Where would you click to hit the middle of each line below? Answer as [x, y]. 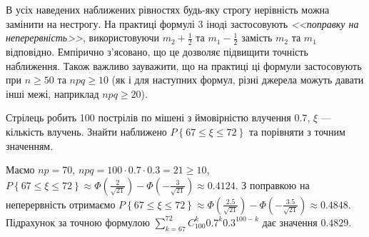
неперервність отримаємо [61, 204]
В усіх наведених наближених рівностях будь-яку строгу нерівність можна [168, 9]
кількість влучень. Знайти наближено [86, 131]
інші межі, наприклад [52, 93]
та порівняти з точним [297, 131]
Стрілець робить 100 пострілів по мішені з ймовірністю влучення [148, 117]
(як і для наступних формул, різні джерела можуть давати [238, 80]
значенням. [30, 145]
